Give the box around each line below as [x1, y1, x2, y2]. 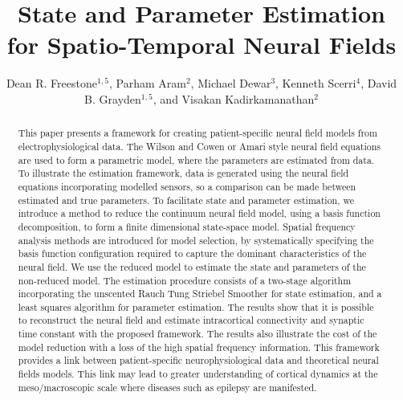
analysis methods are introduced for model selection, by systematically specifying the [18, 233, 374, 247]
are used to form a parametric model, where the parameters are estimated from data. [18, 153, 375, 166]
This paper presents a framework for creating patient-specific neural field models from [18, 126, 377, 140]
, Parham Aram [108, 75, 186, 92]
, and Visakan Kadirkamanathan [153, 90, 315, 107]
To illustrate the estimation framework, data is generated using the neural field [18, 166, 349, 180]
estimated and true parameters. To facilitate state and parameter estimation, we [18, 193, 355, 206]
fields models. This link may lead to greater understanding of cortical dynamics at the [18, 367, 378, 381]
